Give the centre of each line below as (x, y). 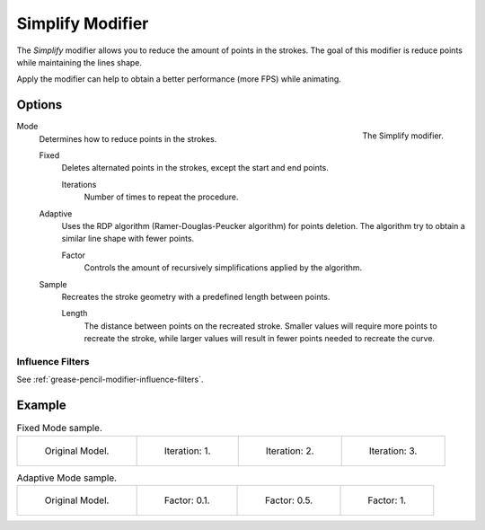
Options (40, 105)
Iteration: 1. (187, 451)
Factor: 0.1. (187, 500)
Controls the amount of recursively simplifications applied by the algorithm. (223, 268)
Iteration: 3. (393, 451)
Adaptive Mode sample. (66, 478)
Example (41, 406)
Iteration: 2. (290, 451)
